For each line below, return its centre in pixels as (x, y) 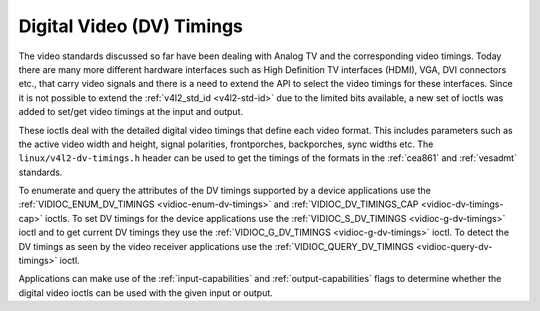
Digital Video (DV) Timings (131, 26)
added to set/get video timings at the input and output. (131, 112)
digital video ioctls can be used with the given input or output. (146, 292)
